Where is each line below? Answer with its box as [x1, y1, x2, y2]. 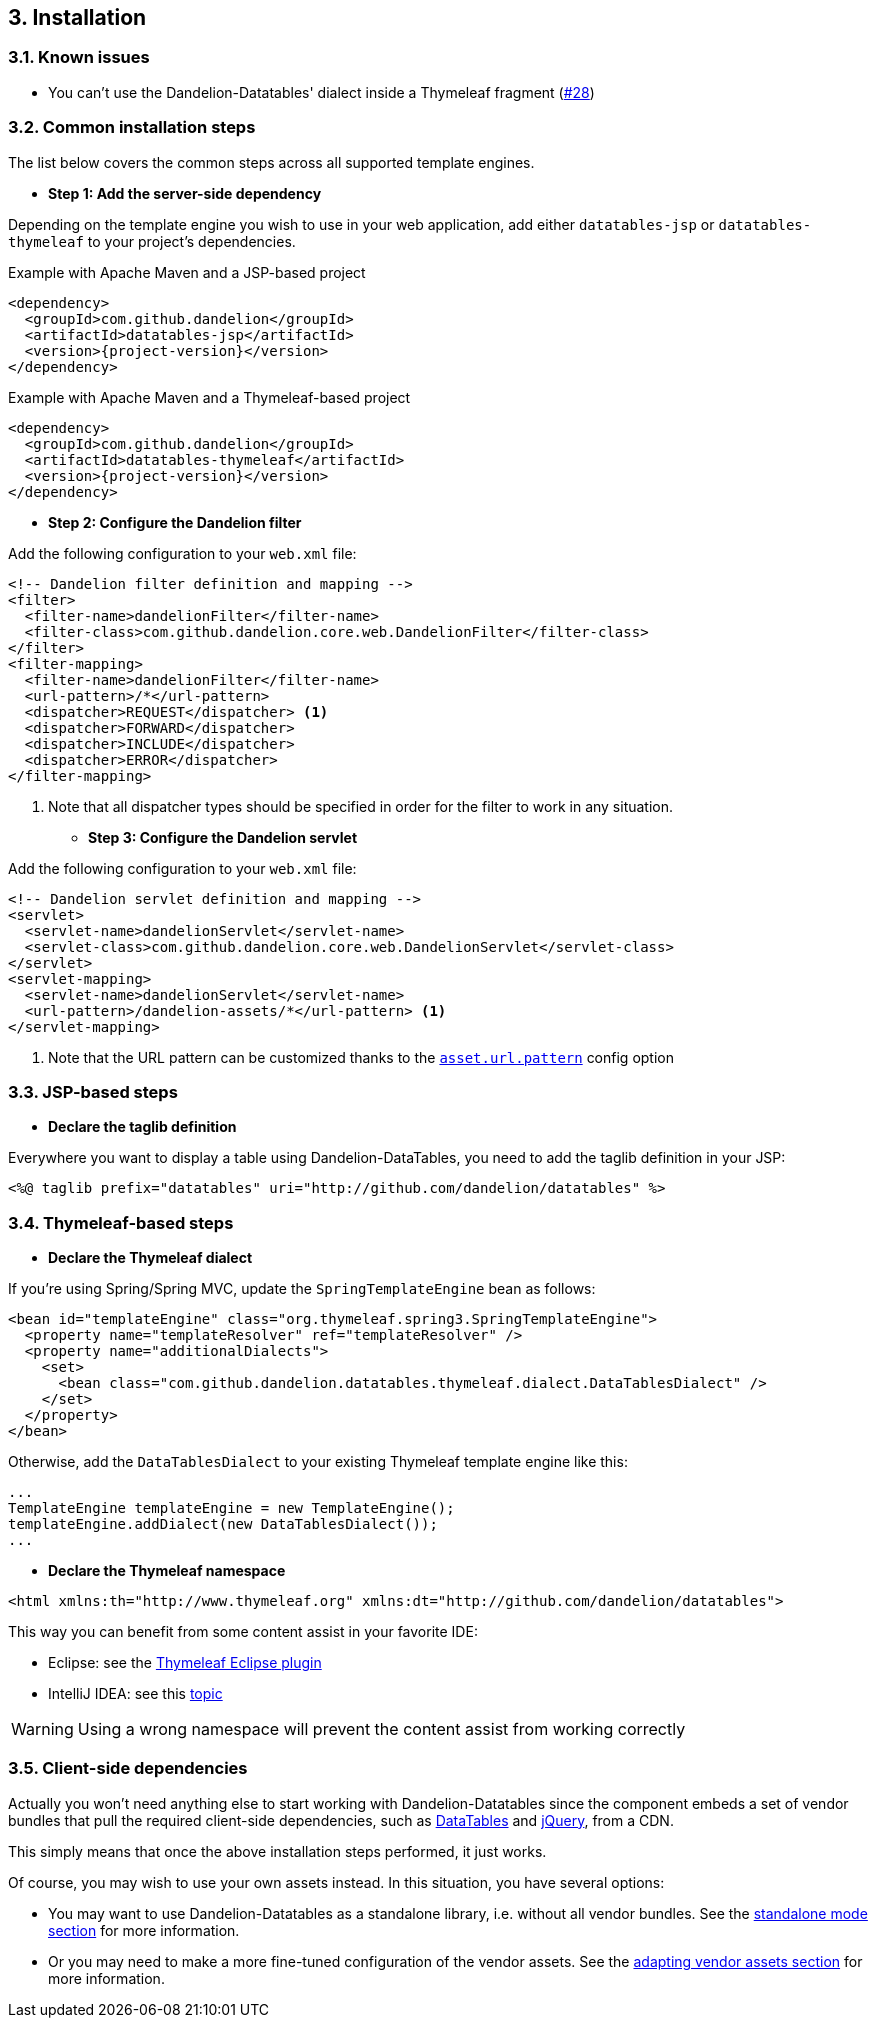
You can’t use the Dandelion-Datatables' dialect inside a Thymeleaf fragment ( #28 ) [48, 83, 595, 101]
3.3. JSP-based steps [8, 1081, 178, 1102]
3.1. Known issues [8, 47, 150, 68]
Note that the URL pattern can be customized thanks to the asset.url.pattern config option [48, 1048, 674, 1066]
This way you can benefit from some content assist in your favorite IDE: [8, 1623, 478, 1641]
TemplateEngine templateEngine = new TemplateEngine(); [8, 1500, 455, 1517]
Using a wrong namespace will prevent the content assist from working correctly [77, 1719, 686, 1740]
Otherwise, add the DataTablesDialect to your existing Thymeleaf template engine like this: [8, 1453, 628, 1471]
